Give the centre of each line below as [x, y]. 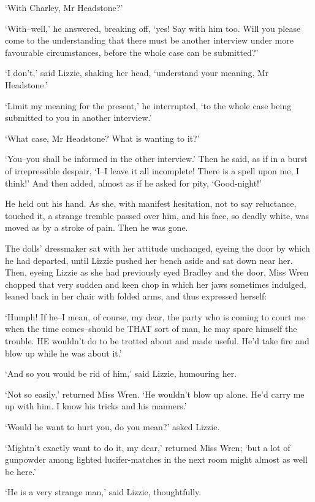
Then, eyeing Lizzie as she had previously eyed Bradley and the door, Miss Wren [157, 272]
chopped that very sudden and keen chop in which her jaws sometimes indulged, [156, 284]
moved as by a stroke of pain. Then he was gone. [97, 227]
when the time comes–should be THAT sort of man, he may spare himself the [151, 329]
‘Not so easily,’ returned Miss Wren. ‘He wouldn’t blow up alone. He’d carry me [155, 394]
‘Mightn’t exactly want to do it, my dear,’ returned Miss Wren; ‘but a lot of [148, 447]
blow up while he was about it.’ [63, 353]
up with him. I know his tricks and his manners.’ [96, 406]
